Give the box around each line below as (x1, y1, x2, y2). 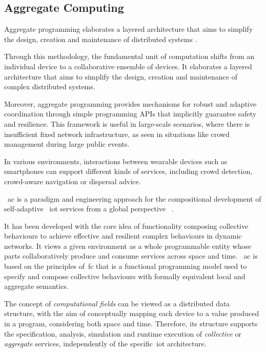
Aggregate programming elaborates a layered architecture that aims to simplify (4, 24, 253, 34)
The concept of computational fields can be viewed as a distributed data (4, 298, 230, 308)
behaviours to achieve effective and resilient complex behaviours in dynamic (4, 230, 242, 241)
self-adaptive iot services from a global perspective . (4, 203, 174, 214)
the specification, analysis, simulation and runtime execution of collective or (4, 328, 242, 339)
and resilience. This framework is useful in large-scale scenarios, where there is (4, 118, 250, 129)
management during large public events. (4, 139, 130, 149)
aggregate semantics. (4, 281, 69, 291)
